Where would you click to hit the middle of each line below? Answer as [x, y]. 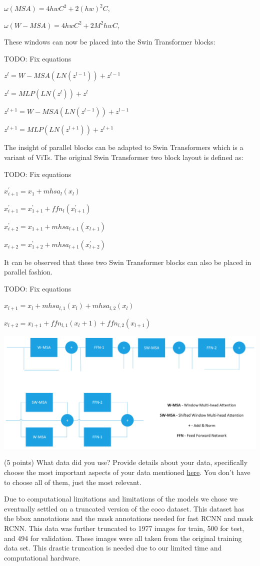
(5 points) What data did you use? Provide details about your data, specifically [126, 462]
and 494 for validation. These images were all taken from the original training [123, 538]
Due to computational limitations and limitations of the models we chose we [121, 499]
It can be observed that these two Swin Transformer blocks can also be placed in [128, 262]
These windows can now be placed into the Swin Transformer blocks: [110, 42]
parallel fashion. [28, 272]
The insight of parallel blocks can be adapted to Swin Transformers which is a [124, 147]
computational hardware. [42, 557]
